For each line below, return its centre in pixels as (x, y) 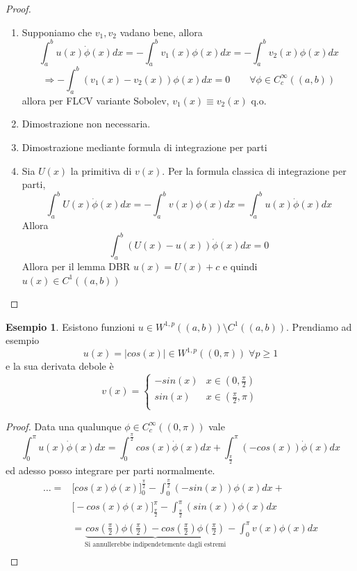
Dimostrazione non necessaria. (86, 124)
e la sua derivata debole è (60, 366)
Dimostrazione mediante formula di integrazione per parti (144, 147)
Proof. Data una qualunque (64, 426)
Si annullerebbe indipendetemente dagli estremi (156, 544)
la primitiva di (101, 170)
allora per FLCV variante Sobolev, (96, 100)
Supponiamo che (57, 32)
